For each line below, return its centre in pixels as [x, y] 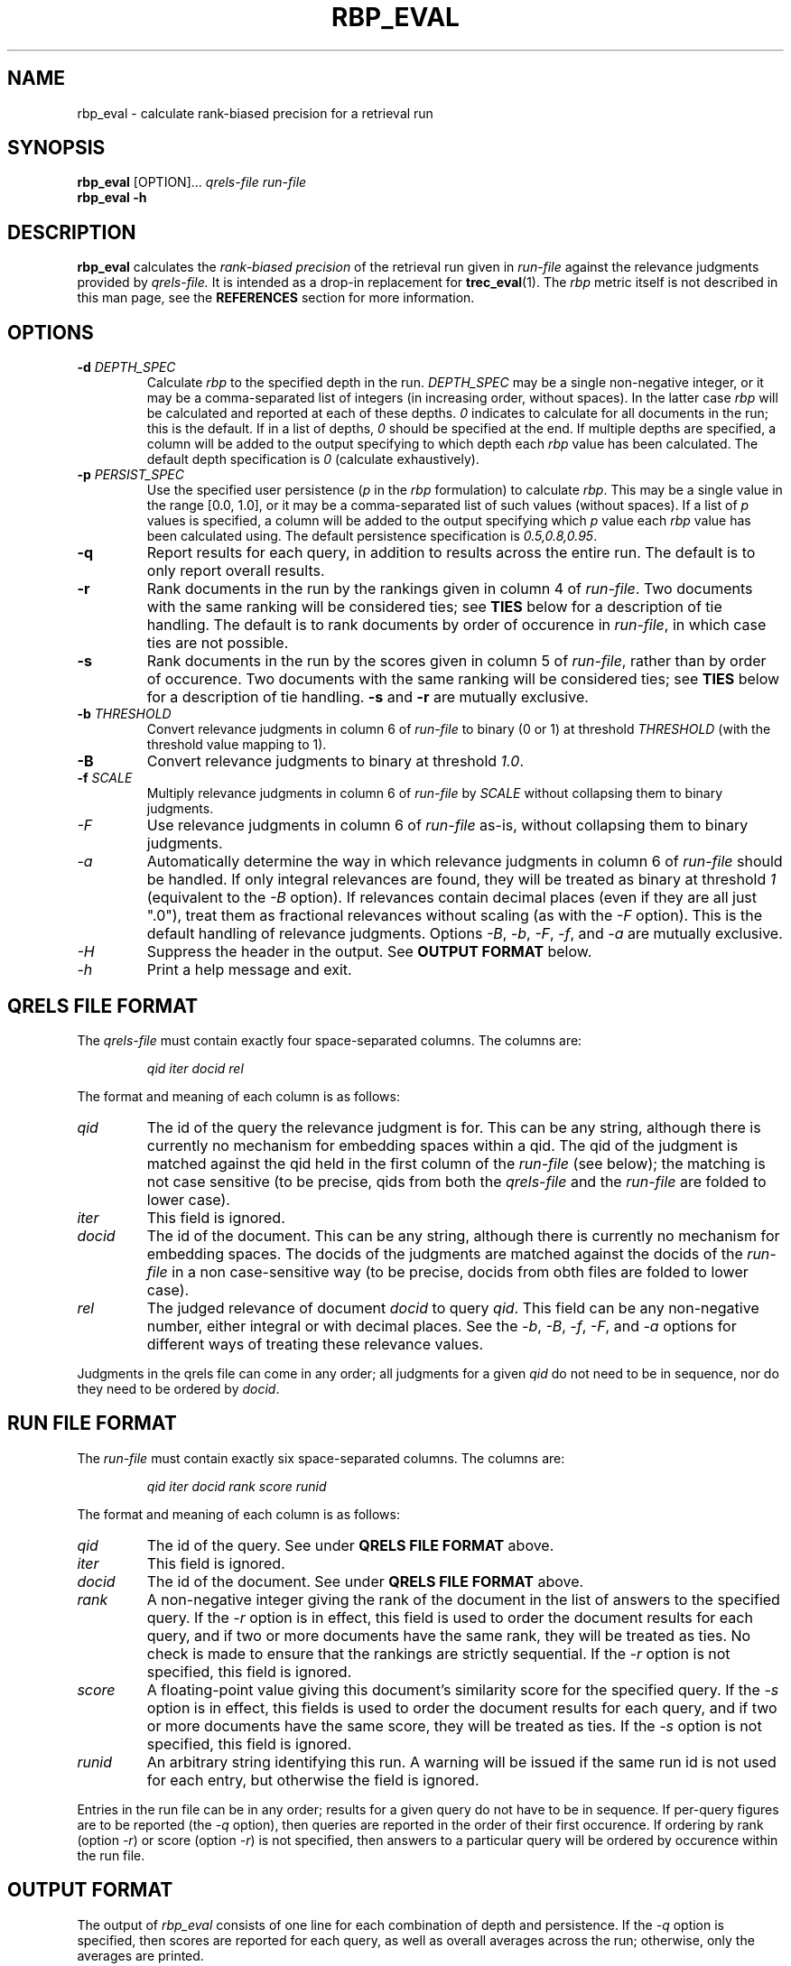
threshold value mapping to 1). [237, 745]
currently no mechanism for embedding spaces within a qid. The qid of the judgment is [442, 1145]
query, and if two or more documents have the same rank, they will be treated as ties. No [449, 1635]
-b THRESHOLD [124, 714]
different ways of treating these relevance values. [315, 1344]
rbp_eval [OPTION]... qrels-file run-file [192, 182]
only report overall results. [236, 571]
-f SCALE [105, 778]
